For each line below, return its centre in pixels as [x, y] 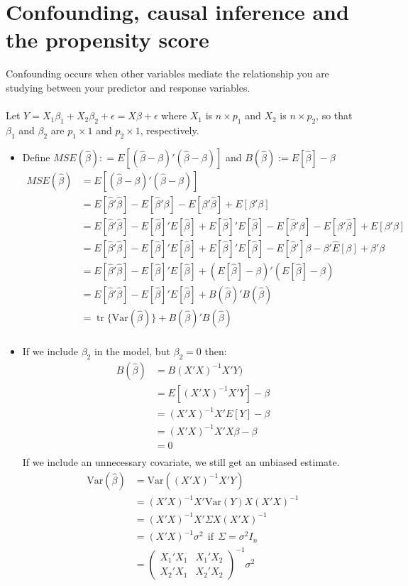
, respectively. [170, 130]
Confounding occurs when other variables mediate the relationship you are [167, 74]
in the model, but [132, 351]
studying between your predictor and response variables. [128, 87]
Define [36, 157]
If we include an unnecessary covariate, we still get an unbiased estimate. [181, 461]
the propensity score [107, 39]
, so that [334, 115]
